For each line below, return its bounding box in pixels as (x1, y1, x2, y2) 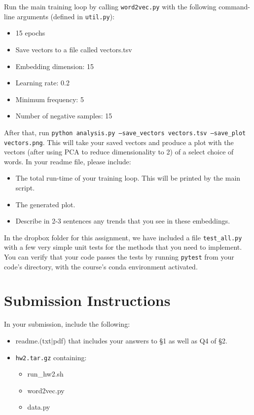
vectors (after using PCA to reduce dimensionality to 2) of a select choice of (4, 147, 234, 157)
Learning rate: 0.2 (15, 77, 70, 88)
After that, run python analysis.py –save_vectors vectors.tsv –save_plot (4, 127, 246, 137)
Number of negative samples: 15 (15, 111, 112, 121)
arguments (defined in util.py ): (17, 11, 115, 21)
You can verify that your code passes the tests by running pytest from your (4, 252, 234, 262)
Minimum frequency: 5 (15, 94, 84, 104)
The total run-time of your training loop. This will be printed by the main (15, 173, 241, 183)
